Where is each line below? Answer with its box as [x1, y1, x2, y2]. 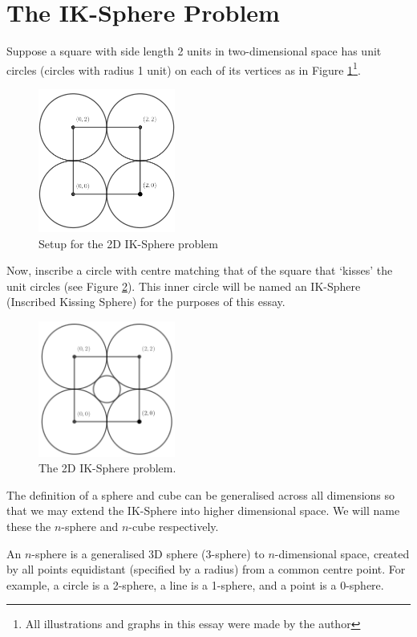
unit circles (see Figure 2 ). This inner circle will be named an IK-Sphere [6, 277, 361, 294]
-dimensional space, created [274, 545, 410, 561]
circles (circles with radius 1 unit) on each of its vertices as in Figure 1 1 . [6, 59, 361, 78]
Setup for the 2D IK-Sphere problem [38, 235, 218, 251]
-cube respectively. [128, 518, 219, 535]
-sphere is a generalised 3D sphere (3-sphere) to [31, 545, 265, 561]
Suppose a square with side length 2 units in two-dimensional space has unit [6, 43, 382, 59]
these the [6, 518, 51, 535]
